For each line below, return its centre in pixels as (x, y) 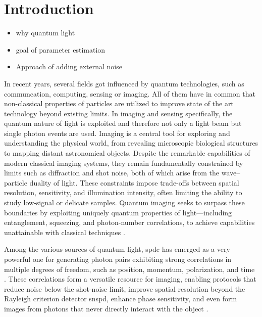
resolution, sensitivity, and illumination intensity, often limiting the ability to (123, 192)
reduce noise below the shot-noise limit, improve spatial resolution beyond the (125, 288)
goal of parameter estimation (61, 49)
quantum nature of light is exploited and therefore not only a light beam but (123, 123)
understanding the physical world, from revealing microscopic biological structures (131, 143)
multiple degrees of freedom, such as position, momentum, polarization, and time (129, 269)
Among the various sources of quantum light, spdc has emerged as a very (117, 249)
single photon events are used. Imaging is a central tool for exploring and (117, 133)
